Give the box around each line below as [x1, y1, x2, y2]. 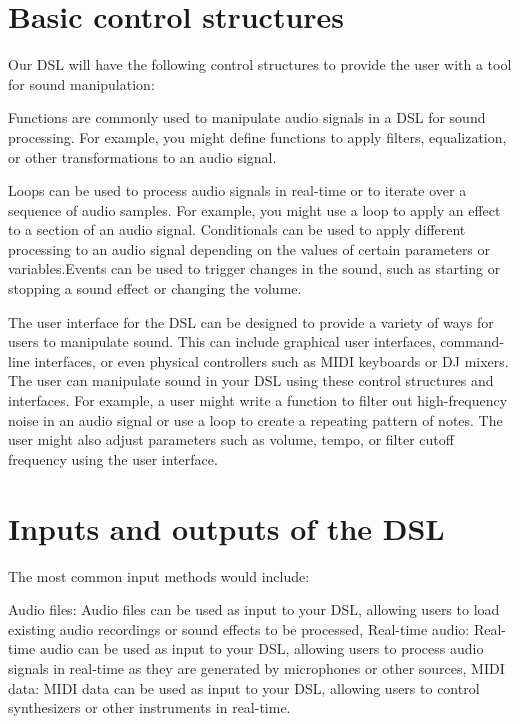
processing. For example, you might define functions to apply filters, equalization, [8, 126, 507, 147]
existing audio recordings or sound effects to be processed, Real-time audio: [8, 618, 470, 639]
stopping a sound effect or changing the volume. [8, 278, 302, 299]
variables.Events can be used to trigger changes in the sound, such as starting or [8, 258, 501, 279]
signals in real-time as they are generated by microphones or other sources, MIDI [8, 657, 505, 678]
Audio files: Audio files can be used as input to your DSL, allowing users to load [8, 599, 500, 620]
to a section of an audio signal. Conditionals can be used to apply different [8, 219, 466, 240]
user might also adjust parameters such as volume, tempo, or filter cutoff [8, 429, 454, 450]
